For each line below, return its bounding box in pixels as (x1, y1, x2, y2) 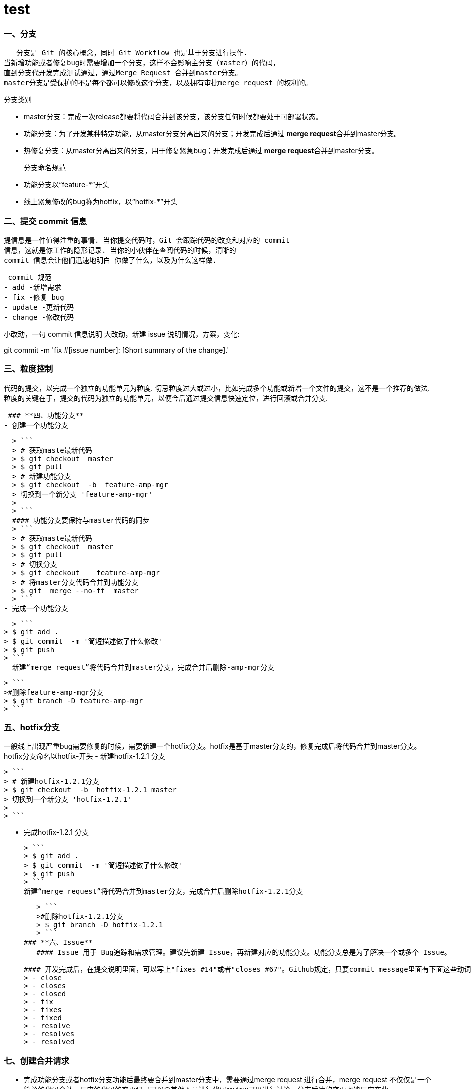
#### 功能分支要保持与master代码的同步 (12, 516, 150, 524)
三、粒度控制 (4, 364, 53, 374)
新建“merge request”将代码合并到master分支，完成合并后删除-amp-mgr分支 (12, 663, 275, 671)
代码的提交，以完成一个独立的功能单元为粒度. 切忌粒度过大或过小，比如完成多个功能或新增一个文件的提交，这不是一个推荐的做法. (4, 383, 430, 392)
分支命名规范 (24, 164, 66, 172)
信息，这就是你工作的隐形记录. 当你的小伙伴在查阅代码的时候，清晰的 (4, 246, 236, 254)
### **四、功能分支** (8, 411, 84, 419)
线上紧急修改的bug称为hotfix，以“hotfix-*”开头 (24, 197, 178, 206)
